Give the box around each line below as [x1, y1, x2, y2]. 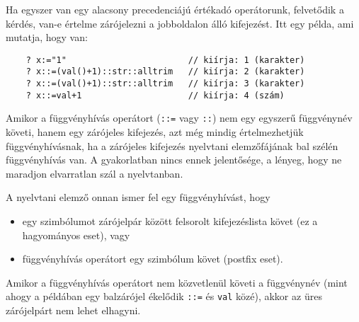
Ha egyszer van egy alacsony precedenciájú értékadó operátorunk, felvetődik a [6, 2, 344, 16]
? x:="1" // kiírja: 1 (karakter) [25, 54, 305, 65]
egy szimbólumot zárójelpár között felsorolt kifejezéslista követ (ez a [22, 214, 318, 229]
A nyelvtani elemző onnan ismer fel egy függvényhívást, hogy [6, 190, 270, 205]
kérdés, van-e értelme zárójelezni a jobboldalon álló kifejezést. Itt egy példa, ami [6, 16, 354, 30]
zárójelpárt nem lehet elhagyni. [6, 303, 141, 318]
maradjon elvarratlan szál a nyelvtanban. [6, 166, 183, 180]
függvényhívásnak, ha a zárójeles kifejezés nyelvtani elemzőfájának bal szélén [6, 138, 338, 153]
